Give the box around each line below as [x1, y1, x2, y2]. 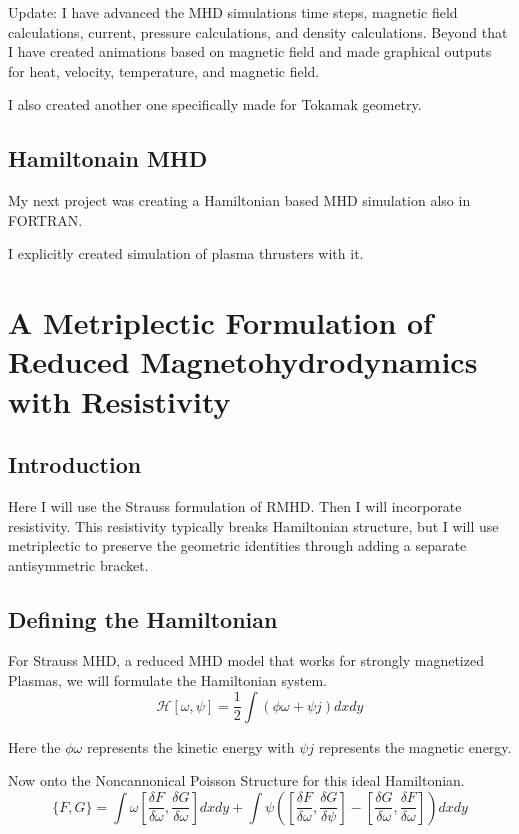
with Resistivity [8, 380, 231, 421]
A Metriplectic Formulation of [8, 302, 433, 343]
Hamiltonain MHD [8, 143, 208, 174]
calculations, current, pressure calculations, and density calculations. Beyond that [8, 21, 508, 42]
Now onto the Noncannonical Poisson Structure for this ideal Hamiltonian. [8, 770, 465, 791]
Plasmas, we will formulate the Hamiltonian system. [8, 670, 328, 691]
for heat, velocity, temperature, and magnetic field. [8, 60, 320, 81]
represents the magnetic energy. [318, 736, 512, 757]
